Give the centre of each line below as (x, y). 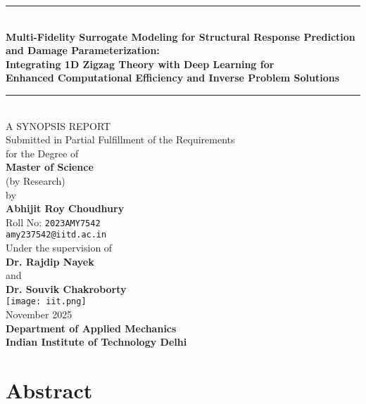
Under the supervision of (59, 248)
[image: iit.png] (46, 302)
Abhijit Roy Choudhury (65, 208)
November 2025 (39, 314)
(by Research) (36, 180)
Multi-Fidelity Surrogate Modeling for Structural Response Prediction (181, 36)
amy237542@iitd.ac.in (56, 235)
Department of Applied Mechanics (91, 328)
